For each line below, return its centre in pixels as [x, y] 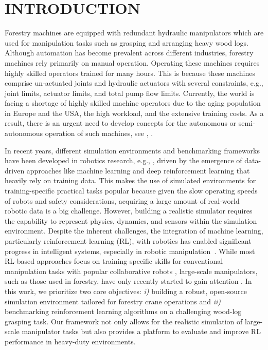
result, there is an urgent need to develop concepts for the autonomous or [121, 123]
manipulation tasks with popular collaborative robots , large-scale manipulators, [131, 271]
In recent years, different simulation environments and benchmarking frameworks [132, 150]
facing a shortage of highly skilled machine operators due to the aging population [133, 103]
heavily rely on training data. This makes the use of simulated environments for [130, 180]
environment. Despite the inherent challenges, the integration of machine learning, [134, 231]
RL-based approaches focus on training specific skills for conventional [114, 261]
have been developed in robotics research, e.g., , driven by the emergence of [123, 160]
